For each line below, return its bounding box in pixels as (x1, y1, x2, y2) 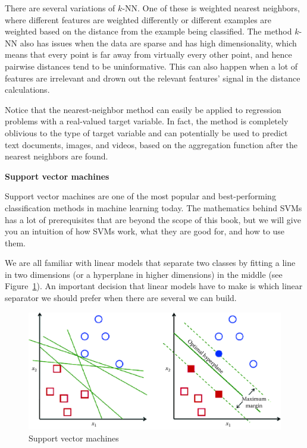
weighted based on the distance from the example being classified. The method (5, 25, 292, 37)
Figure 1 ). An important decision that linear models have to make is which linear (5, 280, 303, 292)
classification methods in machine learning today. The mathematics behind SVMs (5, 201, 302, 214)
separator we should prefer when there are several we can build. (5, 292, 237, 304)
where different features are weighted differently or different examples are (5, 13, 272, 26)
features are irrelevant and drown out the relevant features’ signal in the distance (5, 71, 300, 84)
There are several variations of (5, 2, 115, 14)
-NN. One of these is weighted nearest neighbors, (122, 2, 300, 14)
